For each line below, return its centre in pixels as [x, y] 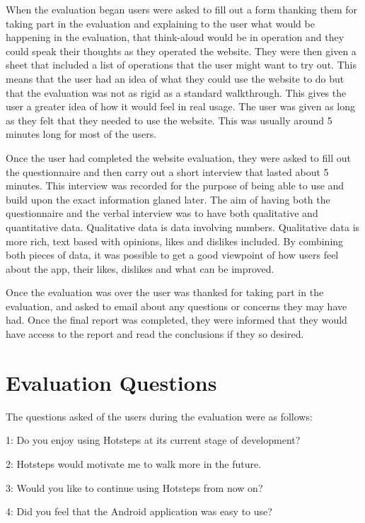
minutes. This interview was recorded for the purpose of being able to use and [175, 186]
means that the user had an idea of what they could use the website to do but [175, 78]
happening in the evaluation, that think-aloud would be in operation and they [175, 37]
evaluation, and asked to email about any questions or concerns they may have [176, 306]
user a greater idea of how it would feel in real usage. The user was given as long [181, 106]
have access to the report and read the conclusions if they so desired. [155, 334]
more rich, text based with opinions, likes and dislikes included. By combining [175, 241]
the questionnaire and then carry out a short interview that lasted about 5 [167, 171]
